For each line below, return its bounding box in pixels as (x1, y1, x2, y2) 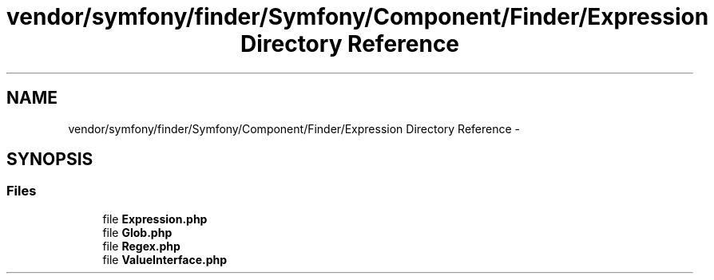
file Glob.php (102, 225, 173, 239)
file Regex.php (102, 239, 180, 253)
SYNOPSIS (6, 149, 93, 170)
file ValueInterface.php (102, 252, 228, 266)
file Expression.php (102, 211, 208, 226)
